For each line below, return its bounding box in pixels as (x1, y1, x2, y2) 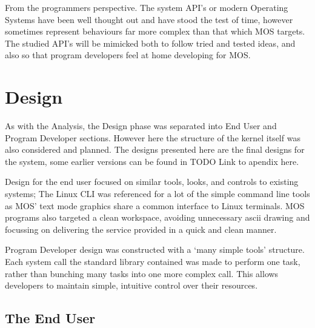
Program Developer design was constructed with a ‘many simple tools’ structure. (5, 243, 305, 256)
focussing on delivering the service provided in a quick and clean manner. (5, 223, 277, 235)
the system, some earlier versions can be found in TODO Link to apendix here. (5, 155, 299, 167)
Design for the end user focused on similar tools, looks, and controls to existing (5, 175, 299, 188)
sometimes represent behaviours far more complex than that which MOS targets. (5, 25, 305, 38)
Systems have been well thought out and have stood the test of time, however (5, 13, 293, 25)
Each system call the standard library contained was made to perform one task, (5, 255, 300, 268)
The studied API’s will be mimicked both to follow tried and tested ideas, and (5, 36, 296, 49)
